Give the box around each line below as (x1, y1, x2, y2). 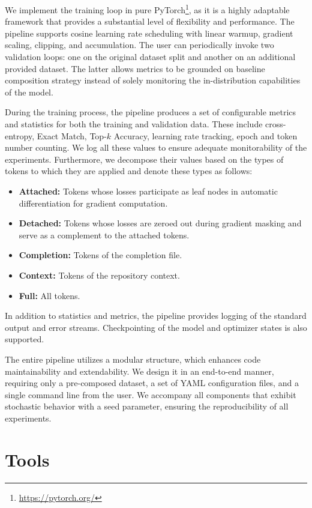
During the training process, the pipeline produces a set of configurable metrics (5, 106, 296, 118)
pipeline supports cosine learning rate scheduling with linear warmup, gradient (5, 26, 293, 39)
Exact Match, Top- (37, 129, 107, 142)
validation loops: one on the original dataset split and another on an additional (5, 50, 296, 63)
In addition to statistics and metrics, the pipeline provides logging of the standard (5, 309, 307, 322)
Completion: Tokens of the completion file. (19, 249, 182, 261)
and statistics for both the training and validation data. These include (5, 118, 263, 130)
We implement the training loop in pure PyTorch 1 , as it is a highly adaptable (5, 2, 290, 16)
